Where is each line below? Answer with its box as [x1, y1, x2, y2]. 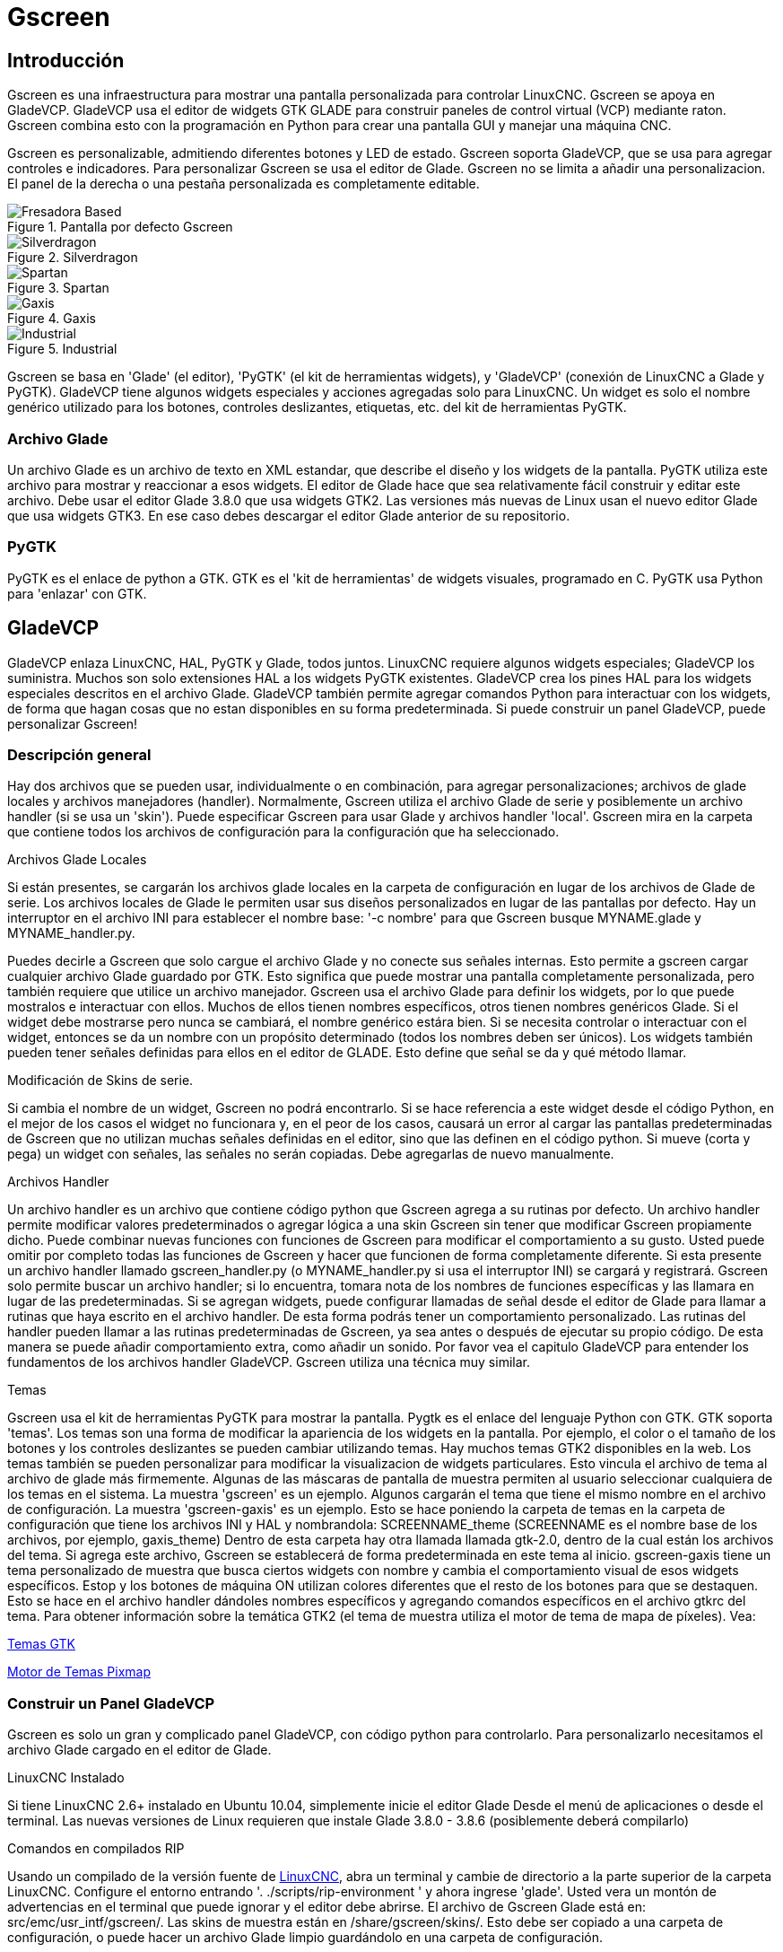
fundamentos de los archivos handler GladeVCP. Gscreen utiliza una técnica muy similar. [7, 1354, 530, 1370]
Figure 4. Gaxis [7, 311, 96, 327]
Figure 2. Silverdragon [7, 249, 138, 266]
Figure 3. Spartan [7, 280, 109, 296]
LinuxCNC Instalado [7, 1770, 125, 1786]
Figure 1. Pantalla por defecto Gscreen [7, 219, 233, 235]
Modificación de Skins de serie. [7, 1072, 194, 1089]
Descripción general [7, 745, 152, 764]
